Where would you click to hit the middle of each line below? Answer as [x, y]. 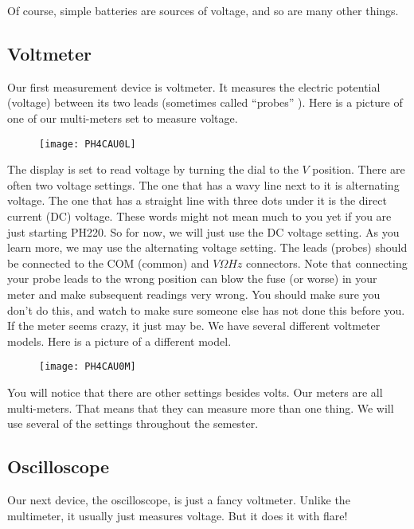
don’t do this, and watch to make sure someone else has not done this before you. [206, 310]
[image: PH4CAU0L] [88, 144]
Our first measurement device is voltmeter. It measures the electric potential [194, 86]
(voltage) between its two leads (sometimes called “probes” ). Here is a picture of [205, 102]
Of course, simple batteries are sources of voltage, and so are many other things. [203, 10]
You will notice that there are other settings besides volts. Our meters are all [195, 392]
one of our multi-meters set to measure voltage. [123, 118]
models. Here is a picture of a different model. [119, 341]
